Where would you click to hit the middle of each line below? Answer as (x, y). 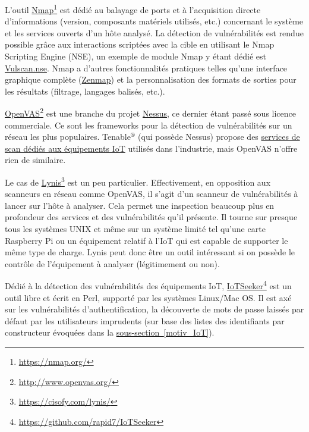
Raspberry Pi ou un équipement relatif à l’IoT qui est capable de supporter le (146, 240)
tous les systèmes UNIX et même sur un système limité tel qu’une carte (135, 229)
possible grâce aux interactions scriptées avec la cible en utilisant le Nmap (140, 44)
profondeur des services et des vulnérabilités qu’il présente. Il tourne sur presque (151, 217)
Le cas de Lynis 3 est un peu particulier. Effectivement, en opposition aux (138, 181)
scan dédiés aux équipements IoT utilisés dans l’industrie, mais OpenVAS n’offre (151, 148)
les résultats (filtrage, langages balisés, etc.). (85, 91)
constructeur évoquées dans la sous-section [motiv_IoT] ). (110, 332)
